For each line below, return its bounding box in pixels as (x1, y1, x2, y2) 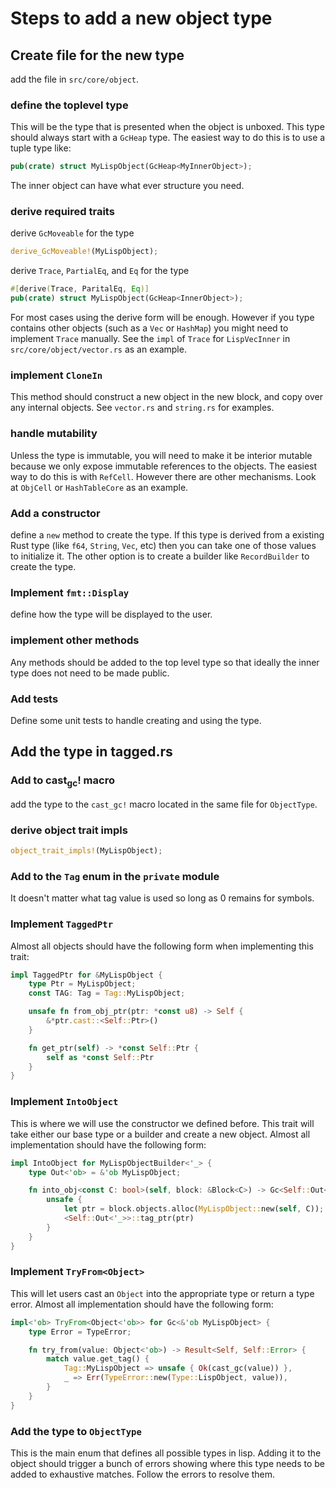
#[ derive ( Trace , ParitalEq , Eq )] (10, 284, 150, 294)
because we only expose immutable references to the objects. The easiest (10, 460, 318, 472)
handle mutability (10, 427, 98, 441)
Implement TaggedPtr (10, 917, 114, 931)
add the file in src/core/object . (10, 73, 140, 85)
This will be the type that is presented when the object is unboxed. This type (10, 121, 325, 133)
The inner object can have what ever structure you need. (10, 180, 245, 192)
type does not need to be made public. (10, 667, 170, 679)
